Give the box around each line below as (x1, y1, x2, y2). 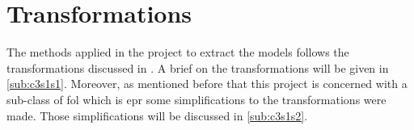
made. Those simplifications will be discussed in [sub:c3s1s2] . (6, 107, 308, 124)
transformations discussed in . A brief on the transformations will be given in (6, 59, 389, 76)
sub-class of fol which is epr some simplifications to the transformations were (6, 90, 387, 107)
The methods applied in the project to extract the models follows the (6, 44, 349, 61)
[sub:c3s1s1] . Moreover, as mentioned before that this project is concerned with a (6, 75, 408, 92)
